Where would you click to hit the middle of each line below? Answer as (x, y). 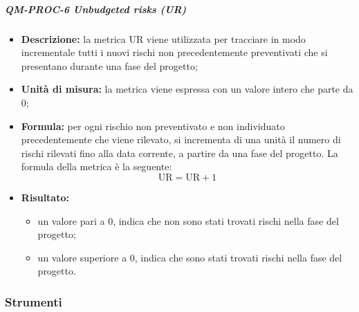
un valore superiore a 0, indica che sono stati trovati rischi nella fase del (190, 257)
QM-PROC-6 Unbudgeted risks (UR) (96, 9)
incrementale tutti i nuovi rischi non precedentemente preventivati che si (174, 52)
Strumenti (34, 301)
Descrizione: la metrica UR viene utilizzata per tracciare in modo (163, 38)
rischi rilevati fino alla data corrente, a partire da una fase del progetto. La (179, 153)
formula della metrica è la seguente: (96, 166)
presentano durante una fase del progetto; (109, 65)
